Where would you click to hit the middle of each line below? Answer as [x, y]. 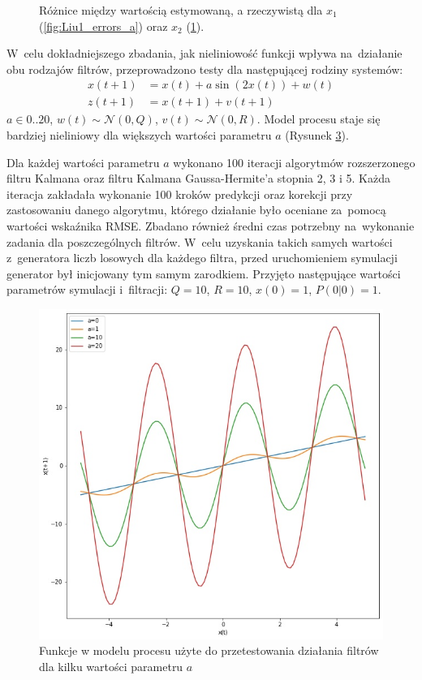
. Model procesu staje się [319, 119]
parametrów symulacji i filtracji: [87, 289]
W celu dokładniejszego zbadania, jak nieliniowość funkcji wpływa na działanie [205, 53]
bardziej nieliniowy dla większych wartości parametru [139, 135]
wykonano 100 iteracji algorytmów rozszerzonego [294, 162]
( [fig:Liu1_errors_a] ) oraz [103, 26]
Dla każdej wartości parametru [83, 162]
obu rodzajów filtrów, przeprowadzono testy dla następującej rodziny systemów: [205, 69]
